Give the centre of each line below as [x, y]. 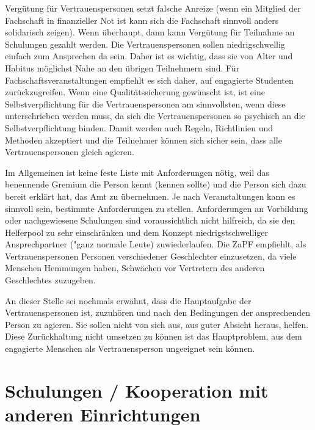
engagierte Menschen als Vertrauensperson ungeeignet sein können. [130, 348]
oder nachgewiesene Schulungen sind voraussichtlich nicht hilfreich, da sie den [150, 220]
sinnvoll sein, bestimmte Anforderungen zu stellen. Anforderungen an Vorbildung [157, 208]
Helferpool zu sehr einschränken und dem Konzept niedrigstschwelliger [137, 232]
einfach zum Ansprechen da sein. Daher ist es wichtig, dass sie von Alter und [149, 56]
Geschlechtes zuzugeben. [50, 280]
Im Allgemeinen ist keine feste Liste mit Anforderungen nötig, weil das [137, 172]
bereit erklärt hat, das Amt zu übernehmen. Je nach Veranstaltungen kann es [150, 196]
